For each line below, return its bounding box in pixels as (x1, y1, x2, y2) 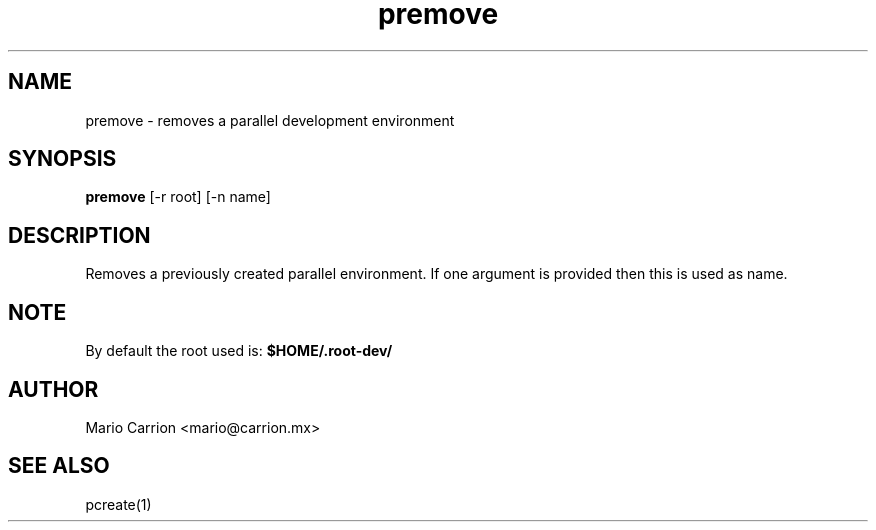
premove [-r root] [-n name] (85, 188, 271, 206)
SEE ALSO (8, 453, 110, 479)
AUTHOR (8, 376, 99, 402)
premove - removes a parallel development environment (85, 111, 455, 129)
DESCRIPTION (8, 222, 151, 248)
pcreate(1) (85, 495, 152, 513)
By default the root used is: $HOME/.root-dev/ (85, 342, 393, 360)
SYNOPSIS (8, 146, 117, 172)
